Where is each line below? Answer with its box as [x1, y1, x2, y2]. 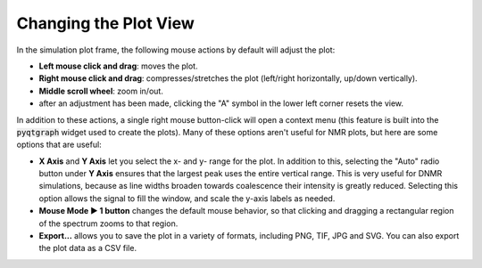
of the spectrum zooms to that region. [38, 218, 179, 229]
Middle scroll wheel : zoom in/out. [38, 85, 164, 96]
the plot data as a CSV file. [38, 243, 137, 254]
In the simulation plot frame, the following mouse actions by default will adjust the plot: [16, 45, 336, 55]
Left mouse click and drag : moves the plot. [38, 61, 198, 71]
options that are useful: [16, 139, 102, 150]
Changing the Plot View [16, 13, 195, 33]
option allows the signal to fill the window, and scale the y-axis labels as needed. [38, 192, 336, 204]
